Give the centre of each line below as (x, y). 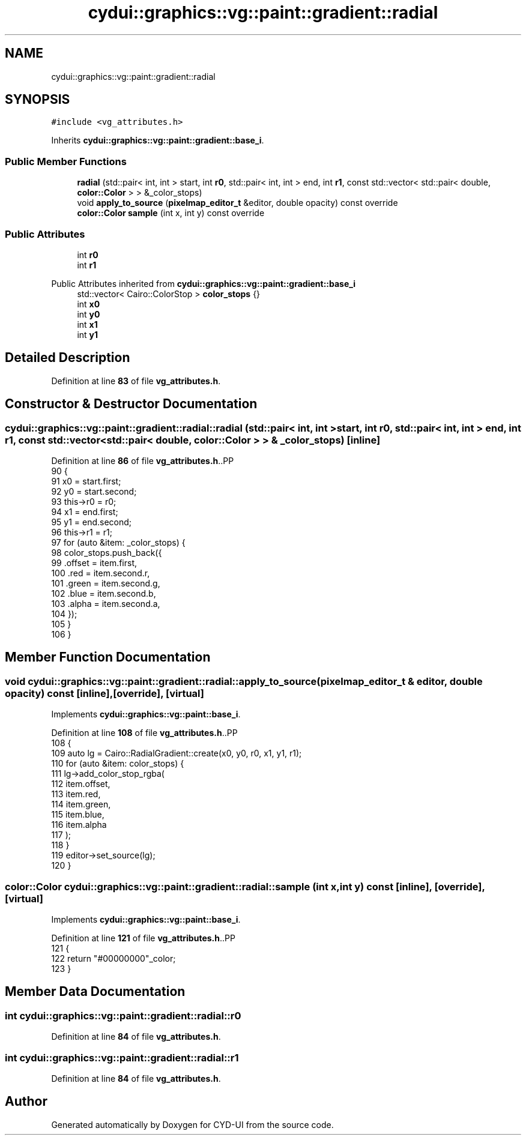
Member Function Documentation (108, 657)
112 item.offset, (81, 784)
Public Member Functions (66, 161)
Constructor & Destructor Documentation (131, 404)
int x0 (89, 304)
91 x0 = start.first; (86, 481)
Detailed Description (68, 358)
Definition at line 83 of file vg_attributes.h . (136, 381)
